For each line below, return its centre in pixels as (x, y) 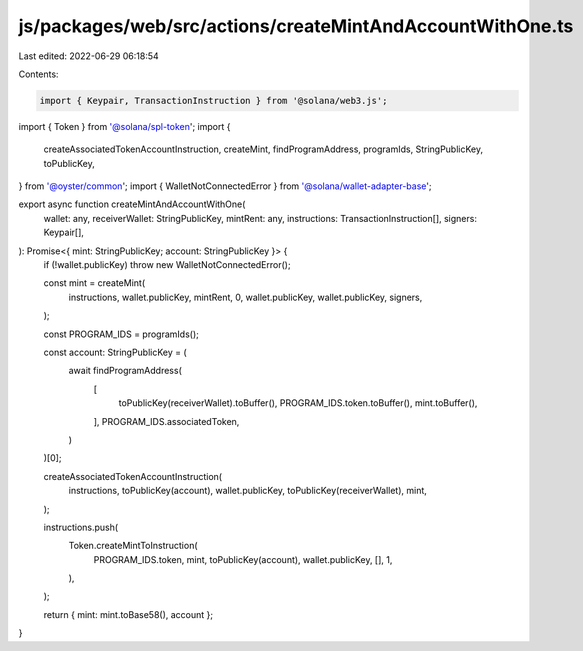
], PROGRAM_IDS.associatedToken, (166, 421)
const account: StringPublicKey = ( (115, 352)
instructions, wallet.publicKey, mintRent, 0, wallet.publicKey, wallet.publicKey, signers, (245, 297)
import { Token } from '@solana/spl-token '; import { (124, 126)
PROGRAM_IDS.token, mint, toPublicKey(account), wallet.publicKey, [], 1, (243, 559)
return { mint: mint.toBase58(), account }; (128, 614)
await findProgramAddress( (125, 371)
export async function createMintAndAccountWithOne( (132, 204)
